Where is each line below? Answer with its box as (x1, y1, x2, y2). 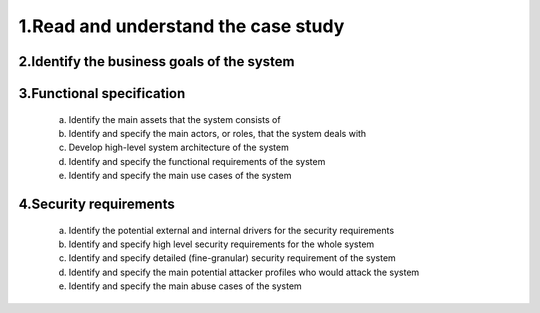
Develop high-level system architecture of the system (68, 141, 289, 154)
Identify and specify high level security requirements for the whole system (68, 238, 375, 250)
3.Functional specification (18, 85, 186, 102)
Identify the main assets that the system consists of (68, 113, 281, 125)
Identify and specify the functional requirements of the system (68, 155, 326, 167)
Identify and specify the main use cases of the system (68, 170, 292, 182)
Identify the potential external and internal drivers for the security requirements (68, 224, 395, 236)
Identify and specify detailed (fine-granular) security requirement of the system (68, 252, 397, 264)
